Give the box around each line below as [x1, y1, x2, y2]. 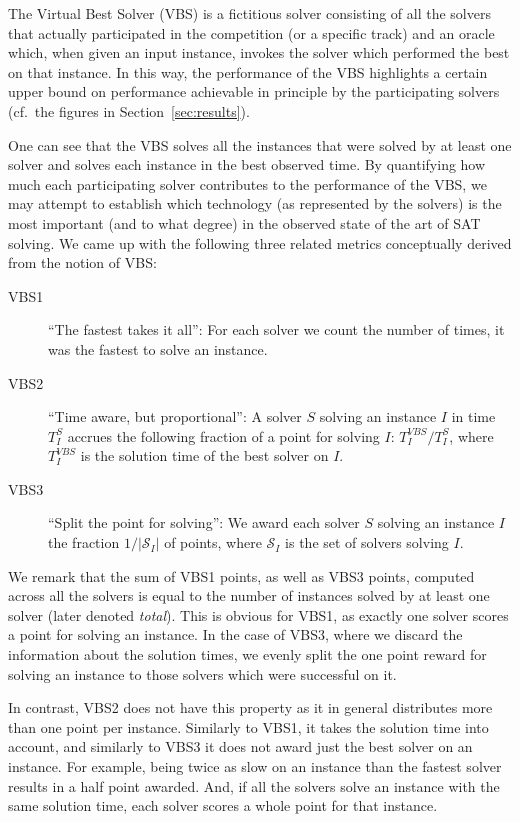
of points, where [164, 532, 262, 553]
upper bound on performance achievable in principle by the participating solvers [8, 81, 500, 102]
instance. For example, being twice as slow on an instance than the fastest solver [8, 756, 502, 776]
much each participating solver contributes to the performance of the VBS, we [8, 173, 487, 194]
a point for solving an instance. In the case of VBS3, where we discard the [8, 624, 463, 645]
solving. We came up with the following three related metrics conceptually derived [8, 232, 512, 253]
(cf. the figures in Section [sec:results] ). [8, 100, 250, 121]
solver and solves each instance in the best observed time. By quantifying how [8, 154, 486, 175]
